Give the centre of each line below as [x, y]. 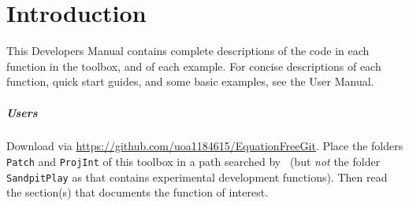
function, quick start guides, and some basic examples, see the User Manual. [190, 81]
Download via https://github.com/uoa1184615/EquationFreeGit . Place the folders [205, 146]
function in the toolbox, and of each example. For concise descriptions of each [194, 66]
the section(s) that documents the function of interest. [138, 192]
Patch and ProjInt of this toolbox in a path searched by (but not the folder [193, 162]
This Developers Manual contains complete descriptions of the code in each [188, 51]
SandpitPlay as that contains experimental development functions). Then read [197, 177]
